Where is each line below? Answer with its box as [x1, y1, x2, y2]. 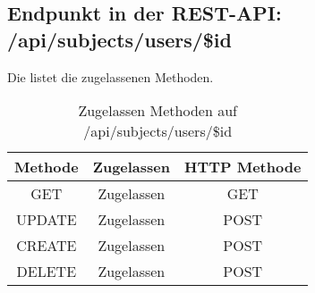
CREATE [16, 235, 77, 256]
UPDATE [15, 209, 77, 230]
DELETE [16, 261, 77, 282]
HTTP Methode [184, 156, 302, 178]
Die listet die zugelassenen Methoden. [7, 67, 214, 86]
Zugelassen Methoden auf [78, 100, 237, 121]
